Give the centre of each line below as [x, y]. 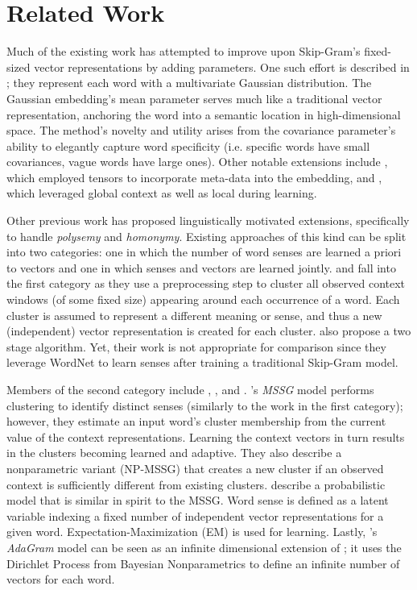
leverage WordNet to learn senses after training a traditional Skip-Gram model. [202, 362]
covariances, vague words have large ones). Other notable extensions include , [197, 162]
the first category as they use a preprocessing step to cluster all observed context [206, 283]
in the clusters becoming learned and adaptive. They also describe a [174, 453]
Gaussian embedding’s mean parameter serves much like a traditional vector [194, 98]
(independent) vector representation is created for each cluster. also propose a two [209, 331]
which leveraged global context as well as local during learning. [162, 193]
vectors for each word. [61, 579]
